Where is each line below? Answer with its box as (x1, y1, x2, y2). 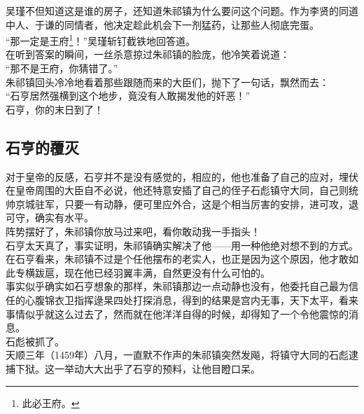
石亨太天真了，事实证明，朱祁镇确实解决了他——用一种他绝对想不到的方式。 (6, 237, 358, 252)
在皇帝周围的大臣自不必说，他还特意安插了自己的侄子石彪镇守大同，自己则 (6, 183, 349, 198)
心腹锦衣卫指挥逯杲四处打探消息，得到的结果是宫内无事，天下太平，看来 (24, 292, 358, 307)
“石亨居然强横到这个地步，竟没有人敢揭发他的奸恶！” (6, 88, 251, 103)
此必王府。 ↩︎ (22, 395, 80, 410)
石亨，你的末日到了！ (6, 102, 104, 116)
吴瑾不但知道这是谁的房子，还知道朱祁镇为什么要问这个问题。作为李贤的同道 (6, 4, 358, 18)
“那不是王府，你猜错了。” (6, 61, 118, 76)
